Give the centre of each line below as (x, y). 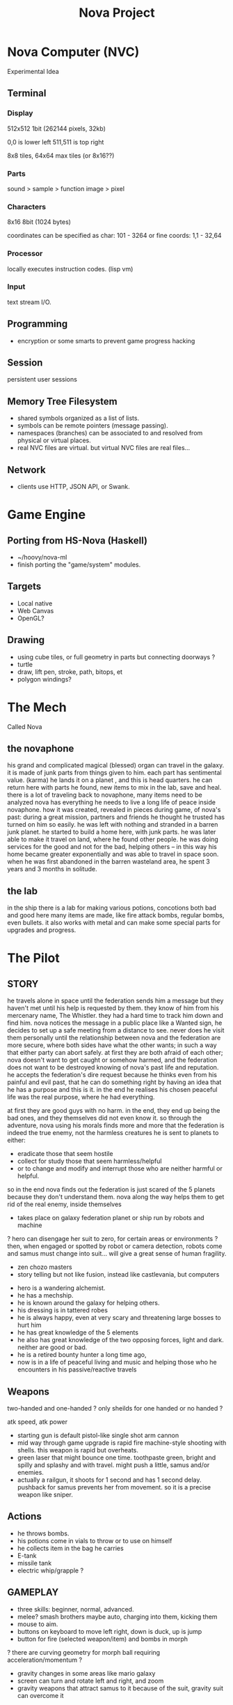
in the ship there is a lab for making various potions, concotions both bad (112, 908)
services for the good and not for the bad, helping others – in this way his (112, 847)
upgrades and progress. (42, 930)
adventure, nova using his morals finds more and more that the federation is (116, 1125)
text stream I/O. (30, 302)
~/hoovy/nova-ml (42, 557)
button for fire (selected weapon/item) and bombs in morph (103, 1639)
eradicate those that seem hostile (65, 1154)
